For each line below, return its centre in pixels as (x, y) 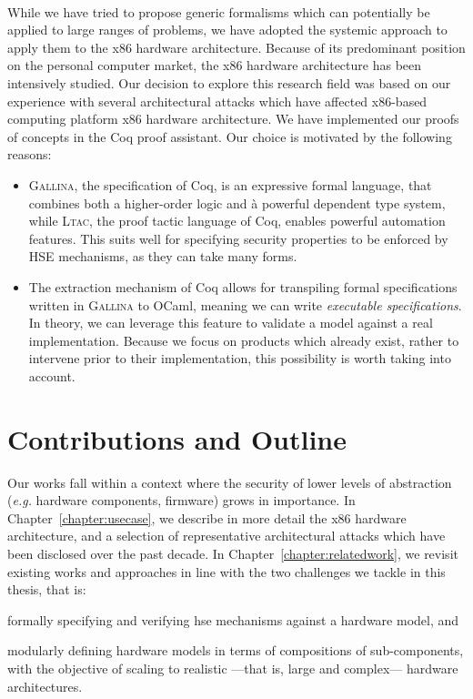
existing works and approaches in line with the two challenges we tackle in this (226, 571)
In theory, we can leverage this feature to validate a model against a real (231, 323)
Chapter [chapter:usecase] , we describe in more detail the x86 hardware (207, 517)
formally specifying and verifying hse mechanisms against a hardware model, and (233, 619)
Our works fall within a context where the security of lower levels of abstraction (230, 482)
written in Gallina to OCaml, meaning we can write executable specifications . (245, 304)
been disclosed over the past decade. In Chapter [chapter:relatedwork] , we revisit (233, 553)
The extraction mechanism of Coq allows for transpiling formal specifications (243, 286)
